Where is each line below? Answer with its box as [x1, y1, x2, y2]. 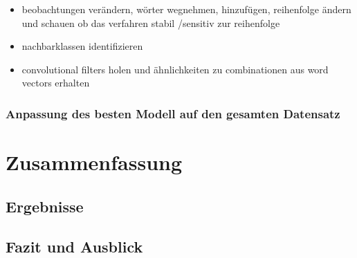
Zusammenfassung [6, 148, 183, 176]
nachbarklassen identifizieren [21, 39, 143, 53]
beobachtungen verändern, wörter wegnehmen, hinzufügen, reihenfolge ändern [21, 2, 351, 16]
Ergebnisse [6, 195, 84, 216]
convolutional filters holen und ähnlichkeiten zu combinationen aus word [21, 62, 329, 76]
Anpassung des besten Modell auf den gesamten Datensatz [6, 104, 340, 122]
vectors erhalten [21, 75, 90, 90]
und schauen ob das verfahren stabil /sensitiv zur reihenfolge [21, 15, 280, 30]
